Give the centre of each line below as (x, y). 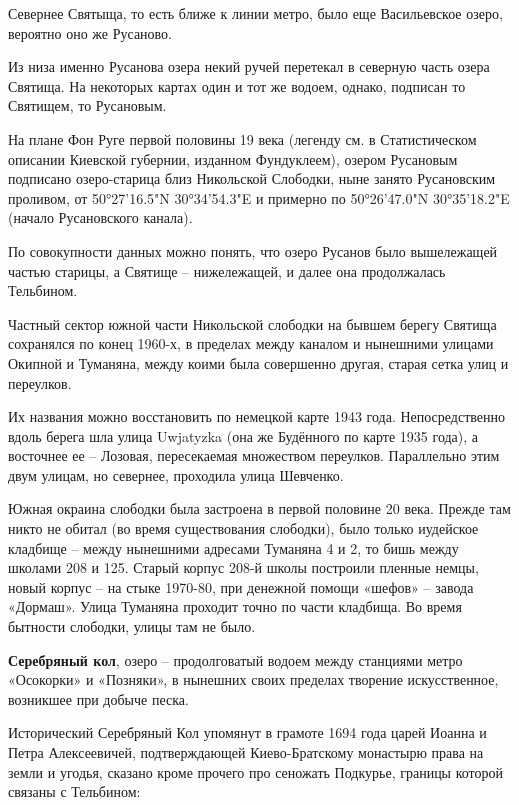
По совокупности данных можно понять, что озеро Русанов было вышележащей (253, 250)
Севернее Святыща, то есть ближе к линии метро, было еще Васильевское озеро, (255, 13)
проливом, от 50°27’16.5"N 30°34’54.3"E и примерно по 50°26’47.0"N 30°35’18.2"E (259, 197)
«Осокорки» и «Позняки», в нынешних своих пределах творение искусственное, (253, 679)
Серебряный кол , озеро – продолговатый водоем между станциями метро (235, 659)
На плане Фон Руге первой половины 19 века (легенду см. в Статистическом (242, 138)
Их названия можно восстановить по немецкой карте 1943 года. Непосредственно (257, 416)
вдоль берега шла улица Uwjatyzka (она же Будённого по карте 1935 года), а (243, 435)
